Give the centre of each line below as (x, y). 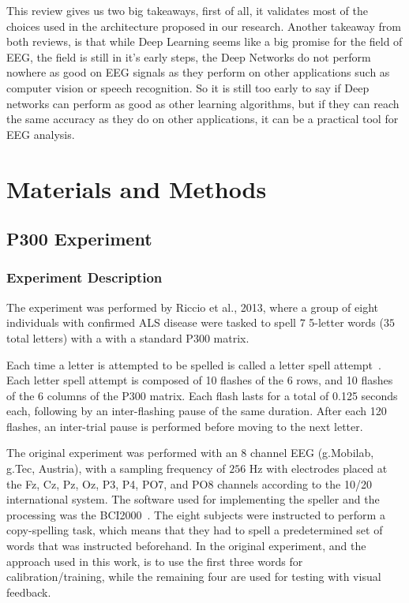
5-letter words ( (346, 322)
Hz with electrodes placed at (318, 468)
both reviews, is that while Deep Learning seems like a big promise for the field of (204, 41)
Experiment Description (84, 277)
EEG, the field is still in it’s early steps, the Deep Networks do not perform (189, 56)
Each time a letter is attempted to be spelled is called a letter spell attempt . (194, 364)
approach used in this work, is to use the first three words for (155, 561)
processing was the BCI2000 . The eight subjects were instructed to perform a (196, 514)
